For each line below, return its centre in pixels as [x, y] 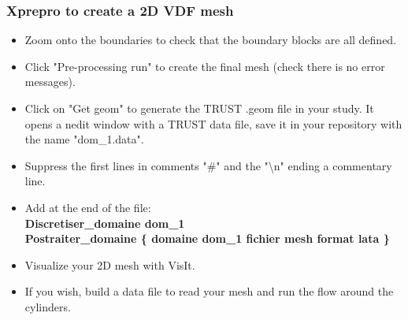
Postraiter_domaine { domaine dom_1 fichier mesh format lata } [207, 238]
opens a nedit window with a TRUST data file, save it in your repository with [213, 123]
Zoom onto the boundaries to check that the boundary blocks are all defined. [211, 40]
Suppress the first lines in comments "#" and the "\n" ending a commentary [208, 165]
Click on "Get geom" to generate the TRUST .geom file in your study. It [199, 108]
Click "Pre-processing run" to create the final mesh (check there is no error [205, 66]
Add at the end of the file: [88, 207]
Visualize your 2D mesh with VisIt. [110, 264]
